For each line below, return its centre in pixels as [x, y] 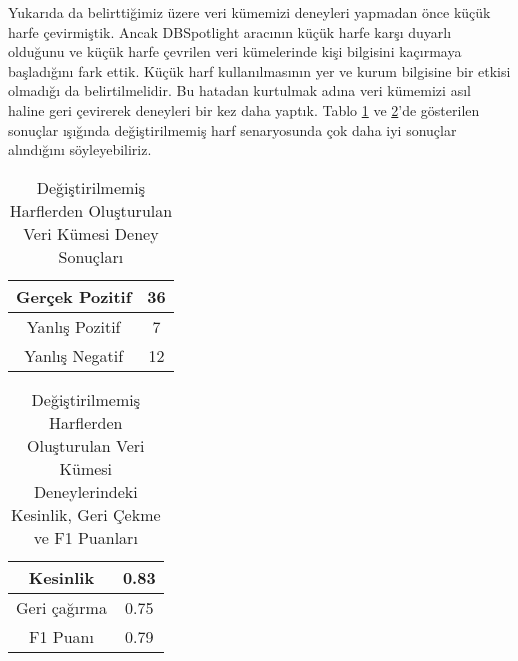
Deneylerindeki [85, 491]
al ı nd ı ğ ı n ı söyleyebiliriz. [80, 149]
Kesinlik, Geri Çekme [86, 514]
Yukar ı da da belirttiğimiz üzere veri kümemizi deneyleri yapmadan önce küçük [249, 12]
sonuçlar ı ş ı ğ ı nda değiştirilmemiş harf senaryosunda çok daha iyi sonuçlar [232, 129]
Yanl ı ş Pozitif [73, 326]
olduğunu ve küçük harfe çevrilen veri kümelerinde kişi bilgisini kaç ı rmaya [235, 51]
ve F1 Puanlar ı [85, 537]
